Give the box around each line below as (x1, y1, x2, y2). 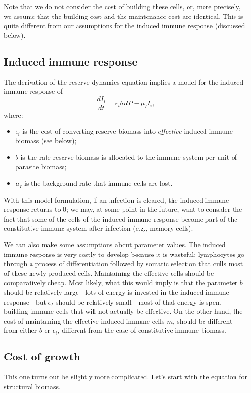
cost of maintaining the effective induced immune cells (4, 315, 165, 325)
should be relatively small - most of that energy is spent (56, 296, 222, 307)
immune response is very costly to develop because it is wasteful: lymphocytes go (4, 249, 245, 259)
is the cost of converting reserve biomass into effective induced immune (22, 126, 233, 136)
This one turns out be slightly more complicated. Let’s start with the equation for (4, 372, 248, 382)
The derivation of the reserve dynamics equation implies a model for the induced (4, 76, 244, 86)
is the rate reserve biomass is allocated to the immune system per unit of (20, 152, 237, 162)
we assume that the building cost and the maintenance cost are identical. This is (4, 11, 243, 21)
